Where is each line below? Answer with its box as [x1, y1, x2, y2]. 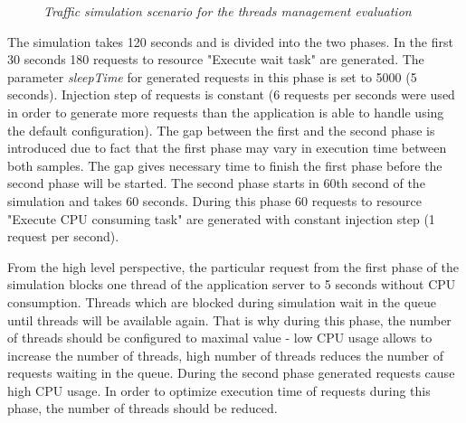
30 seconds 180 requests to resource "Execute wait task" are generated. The [7, 50, 424, 69]
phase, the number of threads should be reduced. [7, 399, 278, 418]
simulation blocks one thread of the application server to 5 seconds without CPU [7, 275, 456, 294]
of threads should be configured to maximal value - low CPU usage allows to [7, 328, 433, 347]
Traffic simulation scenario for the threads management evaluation [43, 2, 412, 20]
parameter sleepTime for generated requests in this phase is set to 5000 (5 [7, 67, 417, 86]
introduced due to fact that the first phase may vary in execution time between [7, 138, 447, 157]
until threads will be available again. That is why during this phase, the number [7, 310, 452, 329]
